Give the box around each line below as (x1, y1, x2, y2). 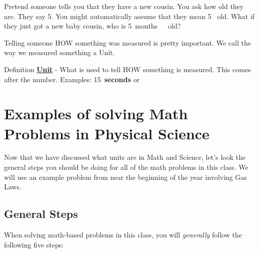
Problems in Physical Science (4, 123, 209, 143)
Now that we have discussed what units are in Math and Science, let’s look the (4, 152, 245, 162)
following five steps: (4, 239, 64, 249)
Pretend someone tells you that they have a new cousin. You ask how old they (4, 1, 244, 11)
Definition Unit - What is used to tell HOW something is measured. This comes (4, 64, 251, 74)
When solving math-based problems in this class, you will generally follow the (4, 229, 242, 240)
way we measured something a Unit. (4, 47, 115, 58)
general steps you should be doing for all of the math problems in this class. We (4, 162, 248, 172)
